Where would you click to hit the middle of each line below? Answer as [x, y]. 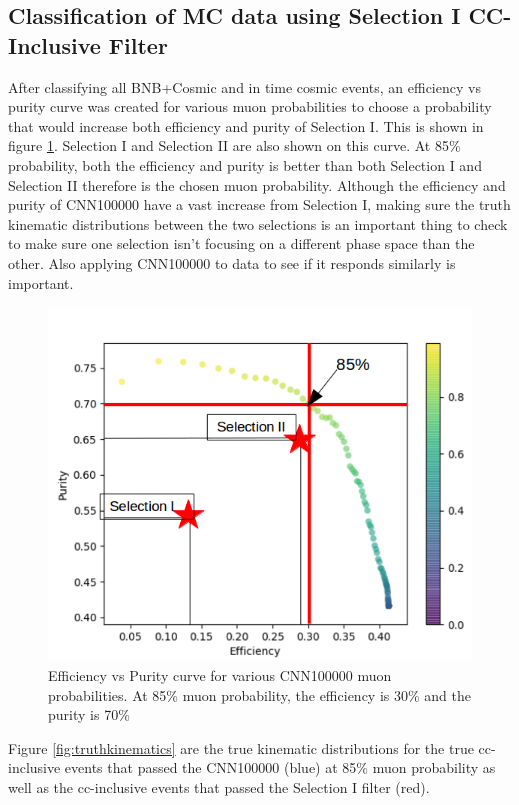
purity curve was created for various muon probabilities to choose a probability [250, 106]
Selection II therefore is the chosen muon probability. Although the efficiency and [257, 184]
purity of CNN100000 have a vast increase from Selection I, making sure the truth [259, 204]
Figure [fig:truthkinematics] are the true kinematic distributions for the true [241, 747]
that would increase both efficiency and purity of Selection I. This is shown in [246, 125]
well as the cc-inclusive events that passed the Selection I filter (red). [219, 786]
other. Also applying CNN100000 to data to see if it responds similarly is [232, 262]
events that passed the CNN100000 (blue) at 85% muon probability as [280, 767]
